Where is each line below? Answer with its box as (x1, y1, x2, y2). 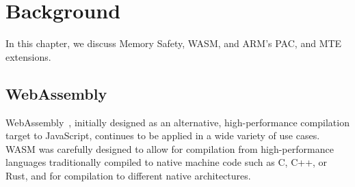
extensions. (5, 49, 51, 63)
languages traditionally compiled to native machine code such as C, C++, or (5, 155, 328, 169)
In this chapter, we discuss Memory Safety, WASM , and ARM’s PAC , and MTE (5, 36, 342, 51)
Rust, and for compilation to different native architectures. (5, 168, 251, 182)
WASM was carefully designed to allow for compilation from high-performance (5, 141, 334, 156)
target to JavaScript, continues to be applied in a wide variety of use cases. (5, 128, 320, 143)
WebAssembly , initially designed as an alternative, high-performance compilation (5, 115, 350, 129)
